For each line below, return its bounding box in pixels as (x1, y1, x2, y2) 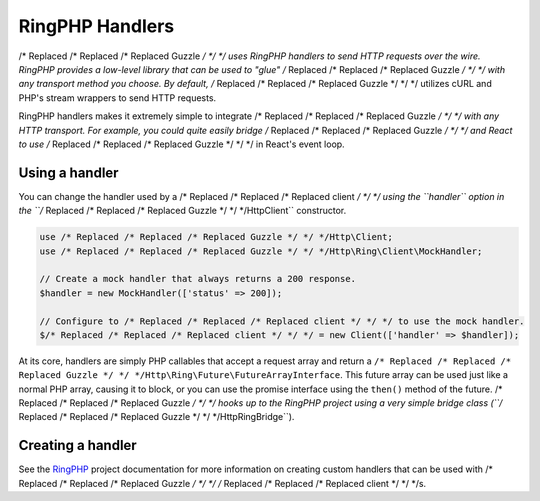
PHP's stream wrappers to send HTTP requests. (18, 91, 217, 104)
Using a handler (18, 164, 119, 181)
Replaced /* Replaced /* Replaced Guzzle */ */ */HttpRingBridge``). (18, 411, 295, 423)
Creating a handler (18, 437, 137, 454)
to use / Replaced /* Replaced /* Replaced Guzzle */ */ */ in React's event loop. (18, 138, 345, 150)
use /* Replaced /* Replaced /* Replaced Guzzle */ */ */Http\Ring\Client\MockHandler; (39, 245, 483, 257)
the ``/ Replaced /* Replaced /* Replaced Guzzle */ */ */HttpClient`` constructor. (18, 205, 347, 217)
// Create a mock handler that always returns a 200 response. (39, 273, 357, 285)
